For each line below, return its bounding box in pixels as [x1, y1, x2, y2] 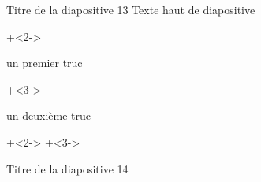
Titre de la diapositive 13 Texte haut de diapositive [6, 2, 255, 17]
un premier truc [6, 54, 83, 71]
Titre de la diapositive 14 [6, 160, 129, 176]
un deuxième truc [6, 107, 91, 124]
